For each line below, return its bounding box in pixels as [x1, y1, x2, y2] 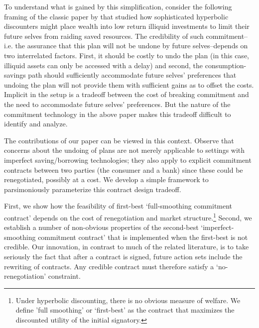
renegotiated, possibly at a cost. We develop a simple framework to [4, 174, 209, 185]
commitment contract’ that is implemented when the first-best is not [38, 231, 248, 242]
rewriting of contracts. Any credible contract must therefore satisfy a [4, 261, 214, 271]
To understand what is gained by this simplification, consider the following [4, 1, 232, 11]
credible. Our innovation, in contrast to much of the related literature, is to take [4, 241, 249, 252]
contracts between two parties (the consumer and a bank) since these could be [4, 164, 243, 175]
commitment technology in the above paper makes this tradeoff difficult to [4, 109, 231, 119]
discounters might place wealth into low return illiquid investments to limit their [4, 21, 250, 31]
